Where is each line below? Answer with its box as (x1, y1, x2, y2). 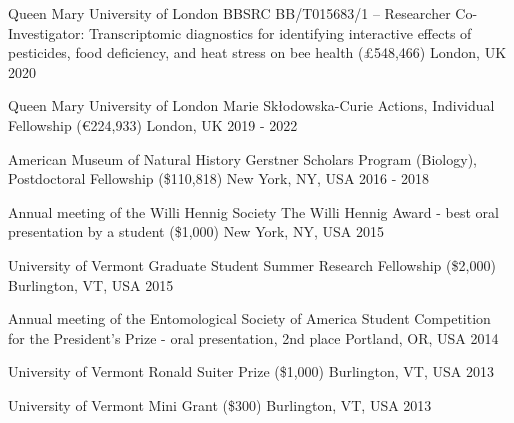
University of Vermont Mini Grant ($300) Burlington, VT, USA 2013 (8, 394, 432, 415)
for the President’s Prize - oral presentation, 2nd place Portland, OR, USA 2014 (8, 327, 499, 348)
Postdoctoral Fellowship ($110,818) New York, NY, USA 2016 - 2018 (8, 168, 430, 189)
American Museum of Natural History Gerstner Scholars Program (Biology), (8, 148, 477, 169)
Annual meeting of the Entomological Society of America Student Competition (8, 308, 491, 329)
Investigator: (8, 22, 85, 43)
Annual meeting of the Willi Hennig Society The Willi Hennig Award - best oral (8, 201, 499, 222)
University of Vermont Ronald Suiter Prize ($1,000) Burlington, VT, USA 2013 (8, 361, 494, 382)
